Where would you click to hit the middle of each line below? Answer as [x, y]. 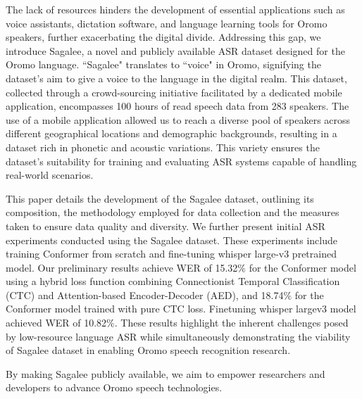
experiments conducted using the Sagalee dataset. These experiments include [171, 240]
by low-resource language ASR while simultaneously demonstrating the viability [178, 336]
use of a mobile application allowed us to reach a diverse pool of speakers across [178, 119]
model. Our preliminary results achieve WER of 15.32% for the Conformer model [181, 267]
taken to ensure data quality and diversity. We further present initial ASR [166, 226]
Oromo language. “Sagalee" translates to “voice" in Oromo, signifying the [163, 64]
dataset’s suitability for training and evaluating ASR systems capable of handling [181, 161]
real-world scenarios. [50, 175]
